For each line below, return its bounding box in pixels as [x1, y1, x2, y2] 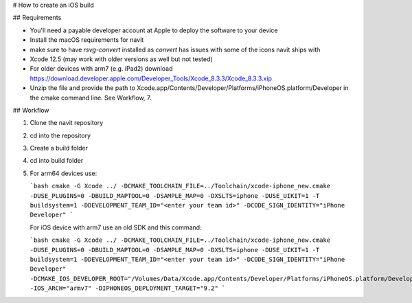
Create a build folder [30, 144, 89, 153]
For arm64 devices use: [30, 169, 98, 177]
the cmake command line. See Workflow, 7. [30, 93, 152, 102]
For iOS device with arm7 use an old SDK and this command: [30, 223, 202, 232]
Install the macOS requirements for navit [30, 36, 144, 44]
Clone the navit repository [30, 119, 104, 127]
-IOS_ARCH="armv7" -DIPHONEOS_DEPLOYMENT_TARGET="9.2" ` [30, 284, 226, 292]
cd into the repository [30, 131, 91, 139]
